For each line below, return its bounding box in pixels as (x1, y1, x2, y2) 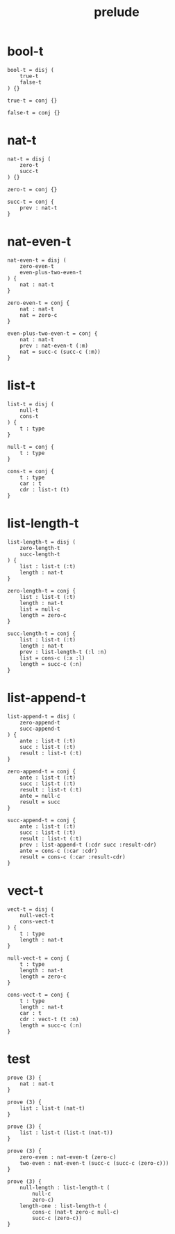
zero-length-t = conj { (7, 587, 76, 594)
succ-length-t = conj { (7, 630, 76, 637)
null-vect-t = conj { (7, 954, 70, 962)
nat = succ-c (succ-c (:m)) (19, 348, 101, 355)
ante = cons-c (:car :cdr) (19, 847, 98, 854)
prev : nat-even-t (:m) (19, 342, 89, 349)
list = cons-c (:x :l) (19, 654, 85, 662)
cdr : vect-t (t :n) (19, 1016, 79, 1023)
